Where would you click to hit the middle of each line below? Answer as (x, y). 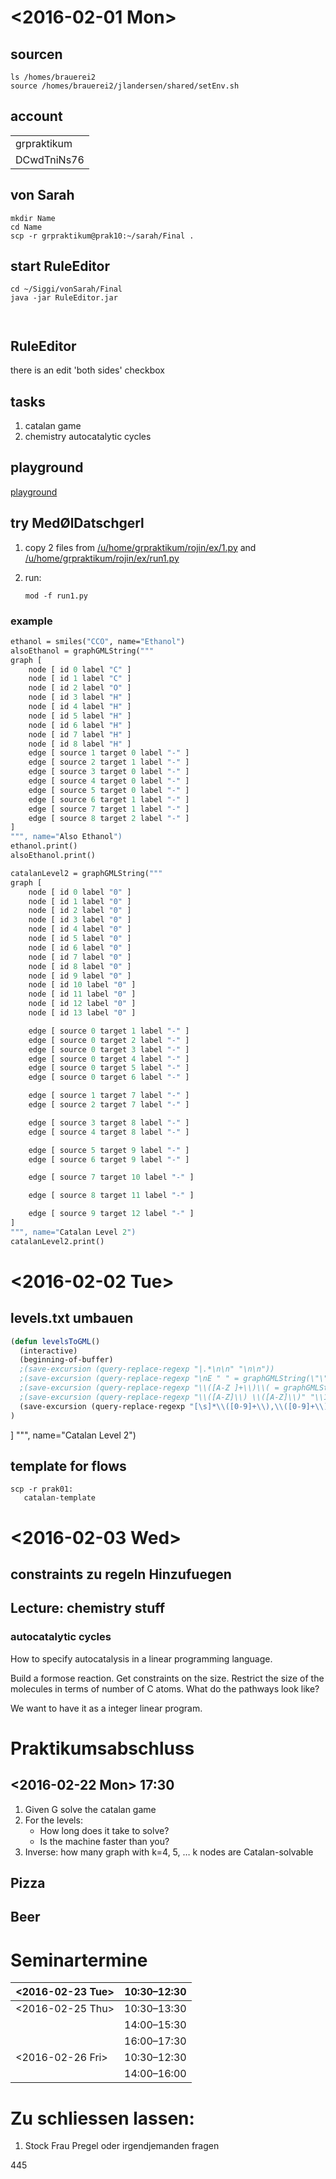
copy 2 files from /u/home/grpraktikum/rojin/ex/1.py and (140, 547)
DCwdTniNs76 (50, 159)
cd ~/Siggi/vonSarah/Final (66, 289)
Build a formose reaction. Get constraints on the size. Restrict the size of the (167, 1678)
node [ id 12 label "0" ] (82, 1004)
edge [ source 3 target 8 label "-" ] (109, 1122)
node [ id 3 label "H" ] (80, 697)
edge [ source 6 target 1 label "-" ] (109, 799)
